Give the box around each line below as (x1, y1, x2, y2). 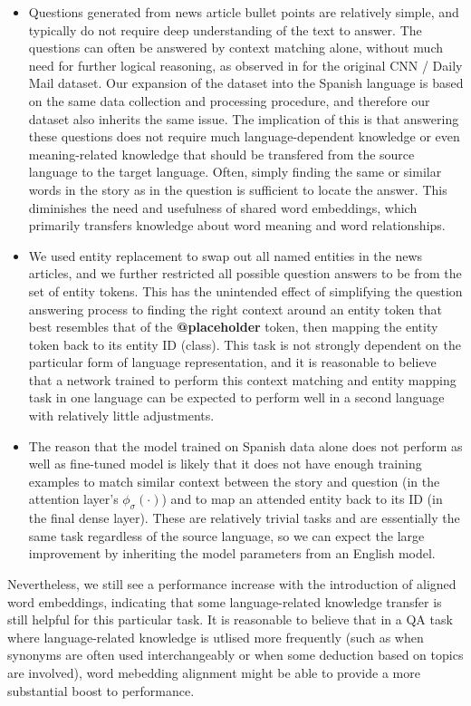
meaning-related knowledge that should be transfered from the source (28, 144, 415, 163)
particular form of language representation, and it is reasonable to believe (28, 353, 437, 372)
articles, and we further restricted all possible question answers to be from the (28, 264, 462, 283)
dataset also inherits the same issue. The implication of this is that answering (28, 109, 459, 128)
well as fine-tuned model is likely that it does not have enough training (28, 454, 422, 473)
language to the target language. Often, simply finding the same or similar (28, 162, 442, 181)
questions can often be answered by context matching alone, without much (28, 38, 443, 57)
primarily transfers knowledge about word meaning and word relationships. (28, 216, 446, 235)
